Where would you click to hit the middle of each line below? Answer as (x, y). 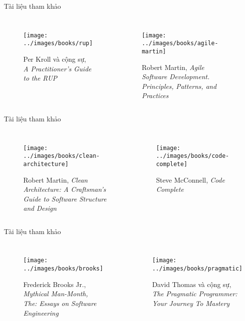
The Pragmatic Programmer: (195, 294)
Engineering (41, 313)
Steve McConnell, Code (190, 179)
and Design (40, 208)
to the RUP (40, 78)
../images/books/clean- (62, 156)
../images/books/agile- (180, 43)
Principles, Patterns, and (179, 86)
